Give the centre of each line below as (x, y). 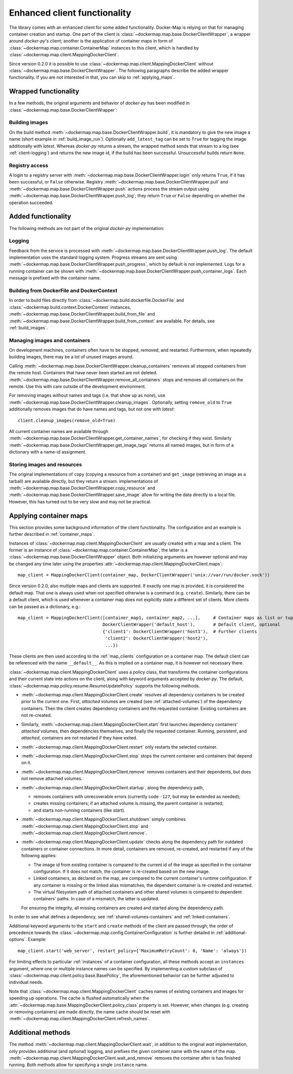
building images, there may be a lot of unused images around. (71, 357)
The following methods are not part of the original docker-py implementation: (87, 228)
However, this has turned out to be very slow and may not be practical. (80, 502)
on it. (26, 763)
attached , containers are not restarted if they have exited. (79, 738)
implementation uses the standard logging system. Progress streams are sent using (93, 257)
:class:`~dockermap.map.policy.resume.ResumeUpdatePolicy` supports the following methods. (105, 686)
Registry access (29, 165)
